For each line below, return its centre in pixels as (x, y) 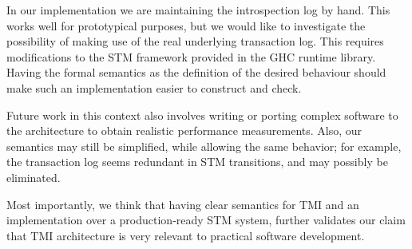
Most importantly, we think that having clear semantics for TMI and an (183, 204)
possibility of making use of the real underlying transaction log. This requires (195, 41)
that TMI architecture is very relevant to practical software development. (186, 235)
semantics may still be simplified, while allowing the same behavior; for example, (204, 146)
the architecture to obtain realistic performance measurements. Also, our (184, 130)
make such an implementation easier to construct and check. (154, 87)
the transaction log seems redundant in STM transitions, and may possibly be (197, 162)
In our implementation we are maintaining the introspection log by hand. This (198, 10)
